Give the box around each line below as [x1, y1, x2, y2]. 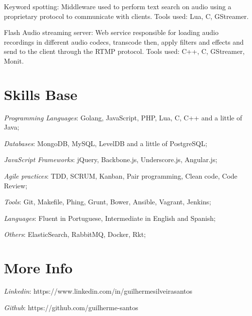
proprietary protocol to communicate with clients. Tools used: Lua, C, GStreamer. [4, 11, 249, 21]
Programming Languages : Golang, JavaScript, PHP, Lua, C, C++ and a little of [4, 112, 242, 122]
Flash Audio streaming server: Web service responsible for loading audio [4, 27, 218, 37]
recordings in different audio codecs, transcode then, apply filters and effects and [4, 36, 244, 47]
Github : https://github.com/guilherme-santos [4, 302, 138, 312]
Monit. [4, 55, 24, 66]
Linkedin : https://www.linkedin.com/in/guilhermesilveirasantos [4, 286, 193, 296]
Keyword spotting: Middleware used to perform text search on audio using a [4, 1, 232, 11]
